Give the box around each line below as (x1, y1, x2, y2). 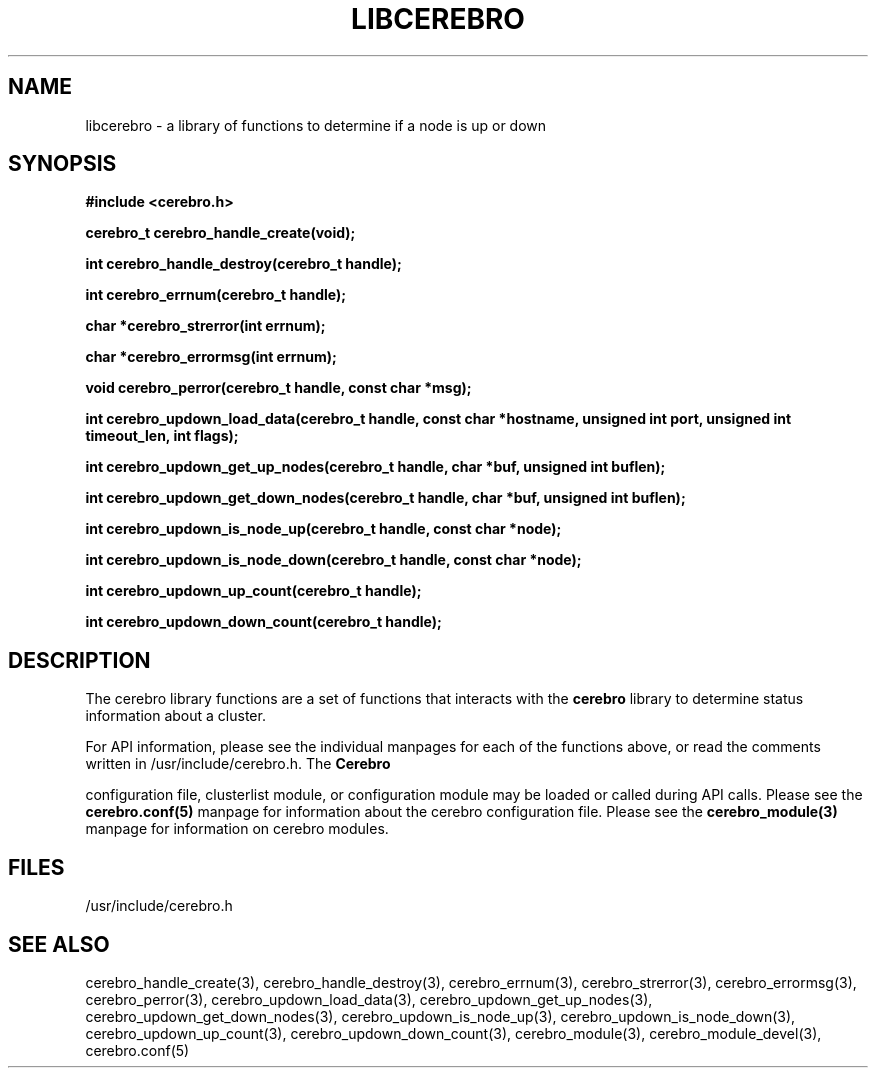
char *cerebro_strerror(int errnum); (85, 317, 326, 335)
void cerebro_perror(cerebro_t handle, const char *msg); (85, 379, 472, 397)
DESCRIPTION (8, 647, 151, 673)
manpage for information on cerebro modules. (85, 820, 389, 838)
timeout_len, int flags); (85, 427, 239, 445)
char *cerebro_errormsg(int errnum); (85, 348, 337, 366)
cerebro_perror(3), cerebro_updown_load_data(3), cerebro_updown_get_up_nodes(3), (85, 990, 653, 1008)
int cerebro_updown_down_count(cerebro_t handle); (85, 613, 442, 631)
